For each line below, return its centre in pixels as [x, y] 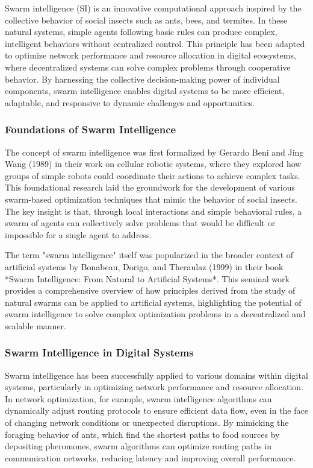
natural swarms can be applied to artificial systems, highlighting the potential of [153, 302]
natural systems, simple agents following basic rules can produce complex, [141, 32]
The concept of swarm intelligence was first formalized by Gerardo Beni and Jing [154, 152]
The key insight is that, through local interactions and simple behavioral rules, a [153, 211]
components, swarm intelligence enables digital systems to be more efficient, [145, 91]
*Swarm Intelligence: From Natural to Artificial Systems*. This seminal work [147, 278]
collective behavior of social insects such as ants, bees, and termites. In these [146, 20]
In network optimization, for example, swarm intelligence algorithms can [138, 398]
